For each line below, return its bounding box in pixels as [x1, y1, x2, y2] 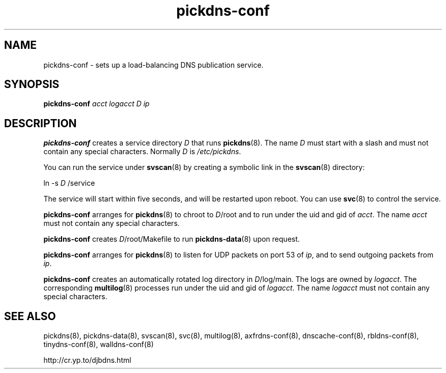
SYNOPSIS [4, 78, 60, 91]
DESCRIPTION [4, 117, 77, 130]
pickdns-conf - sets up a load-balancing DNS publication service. [43, 60, 264, 69]
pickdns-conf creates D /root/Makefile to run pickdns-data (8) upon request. [43, 235, 300, 244]
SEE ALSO [4, 309, 56, 323]
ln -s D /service [43, 179, 95, 188]
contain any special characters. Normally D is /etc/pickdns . [43, 147, 241, 156]
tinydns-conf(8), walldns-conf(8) [43, 340, 154, 349]
